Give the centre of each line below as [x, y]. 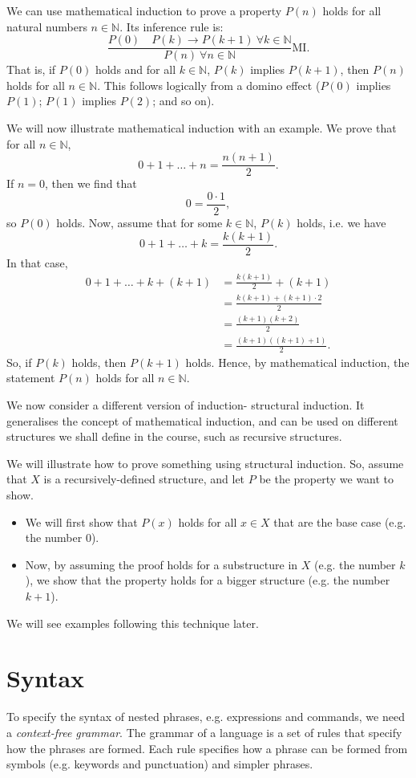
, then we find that [91, 183]
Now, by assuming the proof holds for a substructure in [162, 564]
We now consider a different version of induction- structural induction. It [186, 405]
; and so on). [184, 101]
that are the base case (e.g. [340, 521]
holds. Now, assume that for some [139, 222]
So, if [19, 362]
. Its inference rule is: [172, 26]
